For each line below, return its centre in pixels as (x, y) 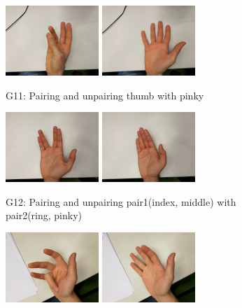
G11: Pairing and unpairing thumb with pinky (105, 95)
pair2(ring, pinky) (44, 215)
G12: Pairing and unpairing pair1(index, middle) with (121, 201)
